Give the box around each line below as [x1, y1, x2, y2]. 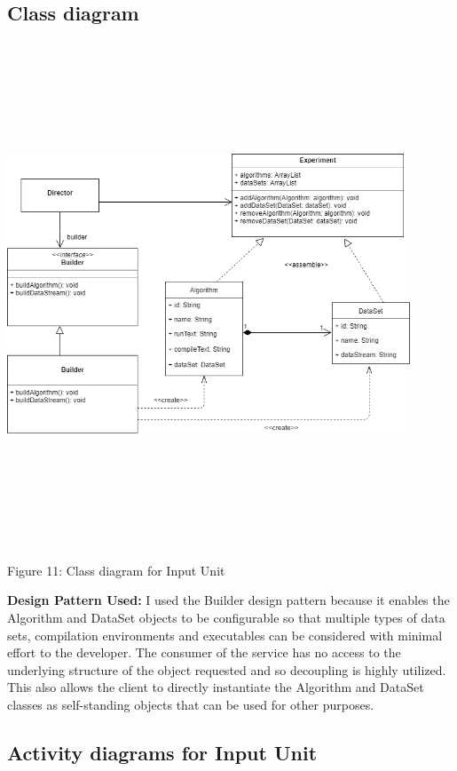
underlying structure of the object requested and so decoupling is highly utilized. [7, 660, 446, 679]
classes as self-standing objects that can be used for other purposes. [7, 695, 374, 713]
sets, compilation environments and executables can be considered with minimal [7, 625, 443, 644]
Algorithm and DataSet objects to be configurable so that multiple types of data [7, 608, 445, 626]
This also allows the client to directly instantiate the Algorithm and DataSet [7, 678, 424, 696]
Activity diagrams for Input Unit [7, 738, 318, 766]
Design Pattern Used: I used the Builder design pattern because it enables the [7, 591, 450, 609]
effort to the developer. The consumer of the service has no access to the [7, 643, 401, 662]
